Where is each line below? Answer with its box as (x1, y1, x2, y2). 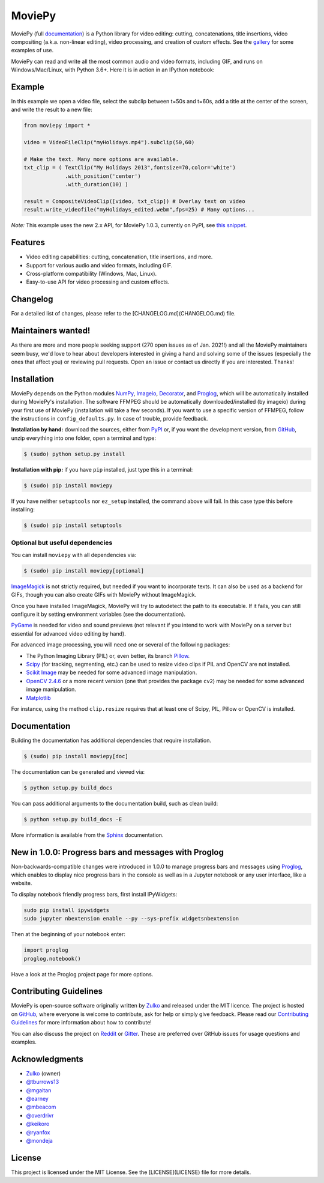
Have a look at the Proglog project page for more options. (11, 970, 154, 978)
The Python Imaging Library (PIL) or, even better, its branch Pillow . (26, 652, 190, 659)
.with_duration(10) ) (65, 181, 128, 188)
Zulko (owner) (26, 1069, 61, 1077)
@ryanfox (26, 1128, 50, 1136)
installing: (11, 506, 35, 513)
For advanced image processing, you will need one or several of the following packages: (11, 641, 230, 648)
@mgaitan (26, 1086, 52, 1093)
